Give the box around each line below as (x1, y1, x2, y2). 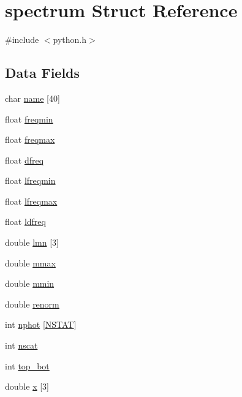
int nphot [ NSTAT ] (5, 318, 77, 331)
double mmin (5, 277, 55, 290)
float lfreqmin (5, 174, 56, 187)
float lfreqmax (5, 194, 58, 207)
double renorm (5, 297, 59, 310)
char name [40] (5, 91, 60, 104)
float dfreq (5, 153, 44, 166)
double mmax (5, 256, 56, 269)
